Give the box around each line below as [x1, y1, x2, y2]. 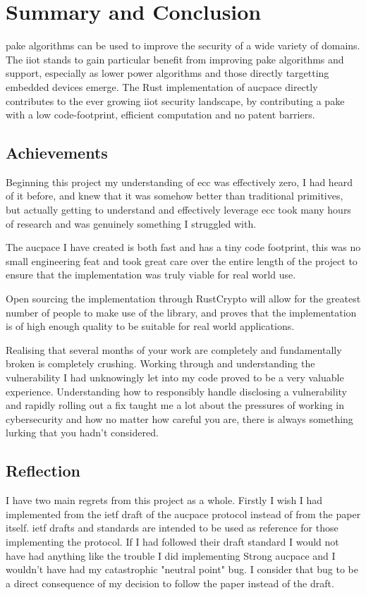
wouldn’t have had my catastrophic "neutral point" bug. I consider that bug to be [6, 562, 359, 577]
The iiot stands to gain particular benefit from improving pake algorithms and [6, 51, 344, 66]
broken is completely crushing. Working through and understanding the [6, 356, 315, 371]
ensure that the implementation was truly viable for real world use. [6, 267, 296, 282]
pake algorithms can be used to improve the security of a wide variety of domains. [6, 38, 360, 53]
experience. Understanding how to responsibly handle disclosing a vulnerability [6, 384, 347, 398]
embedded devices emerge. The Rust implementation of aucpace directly [6, 79, 318, 94]
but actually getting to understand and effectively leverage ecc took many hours [6, 202, 351, 217]
